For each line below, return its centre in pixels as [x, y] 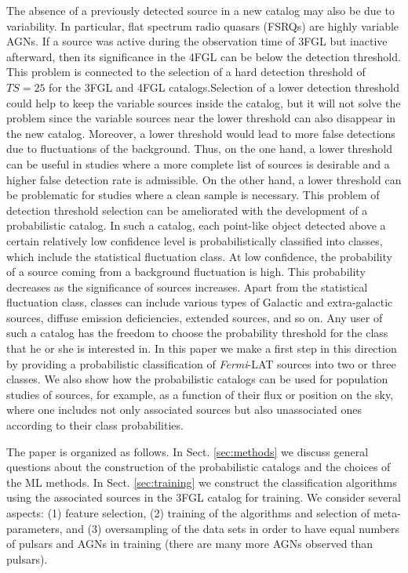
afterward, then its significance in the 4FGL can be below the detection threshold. [204, 56]
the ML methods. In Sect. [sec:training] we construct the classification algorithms [202, 482]
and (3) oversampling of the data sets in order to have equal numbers [233, 528]
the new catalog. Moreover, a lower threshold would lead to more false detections [201, 133]
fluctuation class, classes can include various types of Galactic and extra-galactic [200, 302]
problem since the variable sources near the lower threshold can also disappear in [201, 118]
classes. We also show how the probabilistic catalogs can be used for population [197, 379]
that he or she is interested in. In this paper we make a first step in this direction [202, 348]
